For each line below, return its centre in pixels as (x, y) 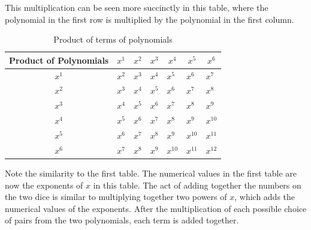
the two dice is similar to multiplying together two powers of (116, 197)
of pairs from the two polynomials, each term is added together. (122, 220)
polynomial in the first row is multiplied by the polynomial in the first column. (150, 19)
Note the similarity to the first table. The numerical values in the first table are (151, 173)
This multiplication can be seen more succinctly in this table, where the (137, 7)
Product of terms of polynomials (113, 39)
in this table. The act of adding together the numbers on (197, 185)
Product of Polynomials (59, 60)
